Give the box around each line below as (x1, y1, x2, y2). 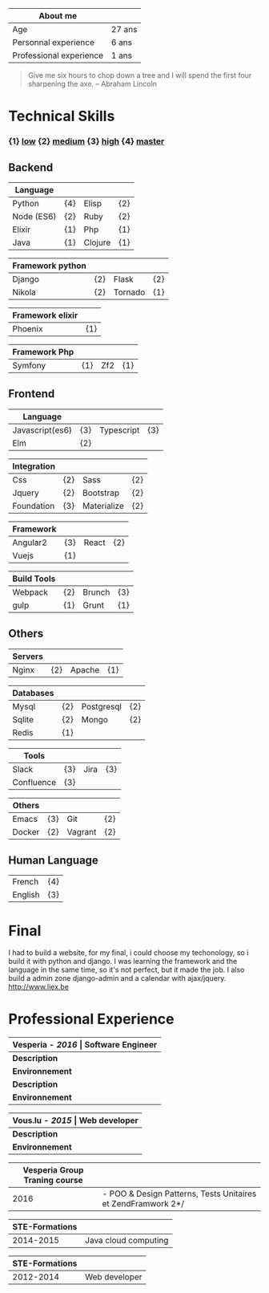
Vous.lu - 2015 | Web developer (12, 1115, 139, 1126)
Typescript (98, 425, 140, 436)
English (12, 889, 40, 901)
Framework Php (12, 346, 74, 357)
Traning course (23, 1175, 83, 1186)
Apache (70, 664, 100, 675)
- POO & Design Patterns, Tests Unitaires (102, 1188, 257, 1199)
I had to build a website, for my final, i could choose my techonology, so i (8, 948, 249, 958)
